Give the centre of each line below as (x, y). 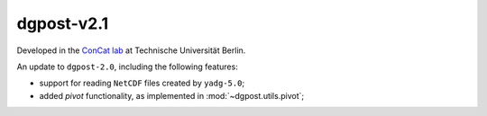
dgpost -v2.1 (63, 23)
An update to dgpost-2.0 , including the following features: (127, 67)
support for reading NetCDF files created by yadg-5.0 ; (142, 83)
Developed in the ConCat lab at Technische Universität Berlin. (131, 50)
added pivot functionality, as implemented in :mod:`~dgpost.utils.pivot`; (172, 95)
